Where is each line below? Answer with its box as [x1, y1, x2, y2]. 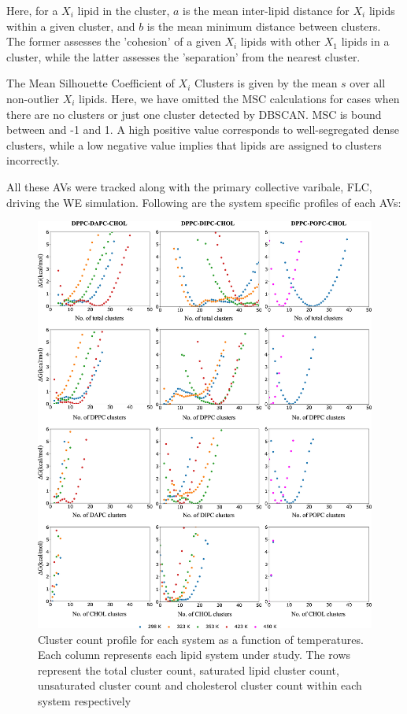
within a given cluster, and [6, 17, 135, 34]
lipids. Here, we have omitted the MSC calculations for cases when [79, 90, 400, 106]
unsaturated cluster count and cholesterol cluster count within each [38, 677, 362, 694]
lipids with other [240, 33, 321, 50]
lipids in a [341, 33, 390, 50]
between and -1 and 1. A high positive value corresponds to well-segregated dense [6, 121, 400, 138]
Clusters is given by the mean [194, 75, 338, 91]
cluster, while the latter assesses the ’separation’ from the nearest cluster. [6, 48, 361, 65]
